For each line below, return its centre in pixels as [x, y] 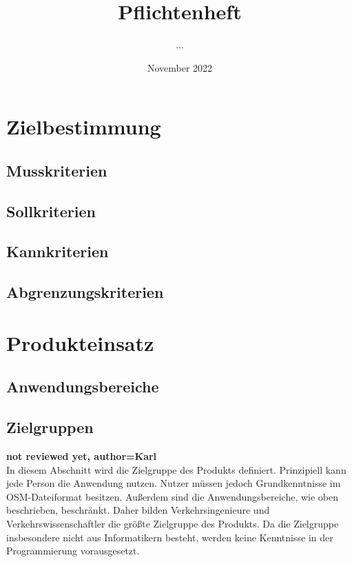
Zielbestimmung [84, 127]
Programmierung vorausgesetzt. [73, 551]
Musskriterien [57, 170]
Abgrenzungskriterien [85, 292]
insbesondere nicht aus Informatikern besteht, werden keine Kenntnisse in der [170, 537]
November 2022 [180, 67]
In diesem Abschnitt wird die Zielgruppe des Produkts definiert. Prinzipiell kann [176, 469]
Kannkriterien [58, 251]
